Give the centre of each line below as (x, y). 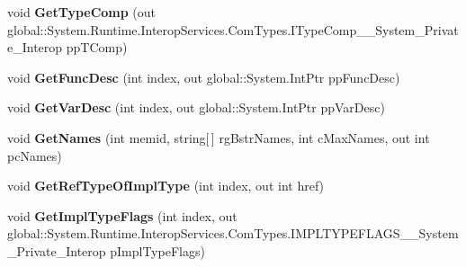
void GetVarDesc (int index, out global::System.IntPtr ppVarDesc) (196, 107)
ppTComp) (97, 47)
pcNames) (35, 155)
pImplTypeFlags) (157, 250)
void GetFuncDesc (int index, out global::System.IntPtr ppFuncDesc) (204, 77)
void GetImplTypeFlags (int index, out (122, 215)
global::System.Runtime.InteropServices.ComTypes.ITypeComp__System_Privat (233, 29)
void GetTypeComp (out (82, 12)
